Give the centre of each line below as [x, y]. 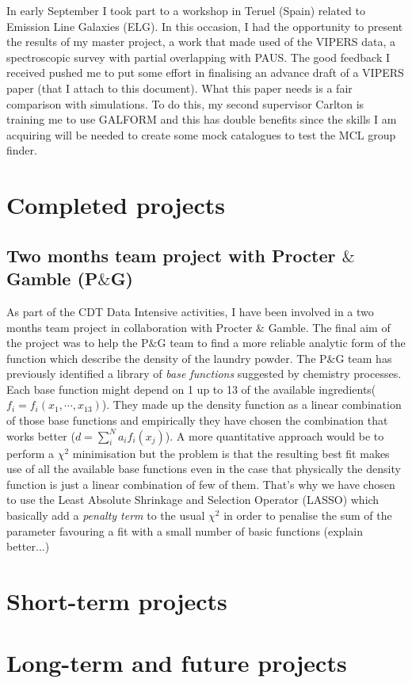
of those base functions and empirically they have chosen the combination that [197, 420]
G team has [364, 358]
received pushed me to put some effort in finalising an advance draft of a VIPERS [205, 72]
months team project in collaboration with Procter [130, 327]
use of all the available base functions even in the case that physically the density [204, 469]
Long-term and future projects [177, 663]
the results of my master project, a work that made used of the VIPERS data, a [201, 42]
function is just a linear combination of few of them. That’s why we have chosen [201, 484]
